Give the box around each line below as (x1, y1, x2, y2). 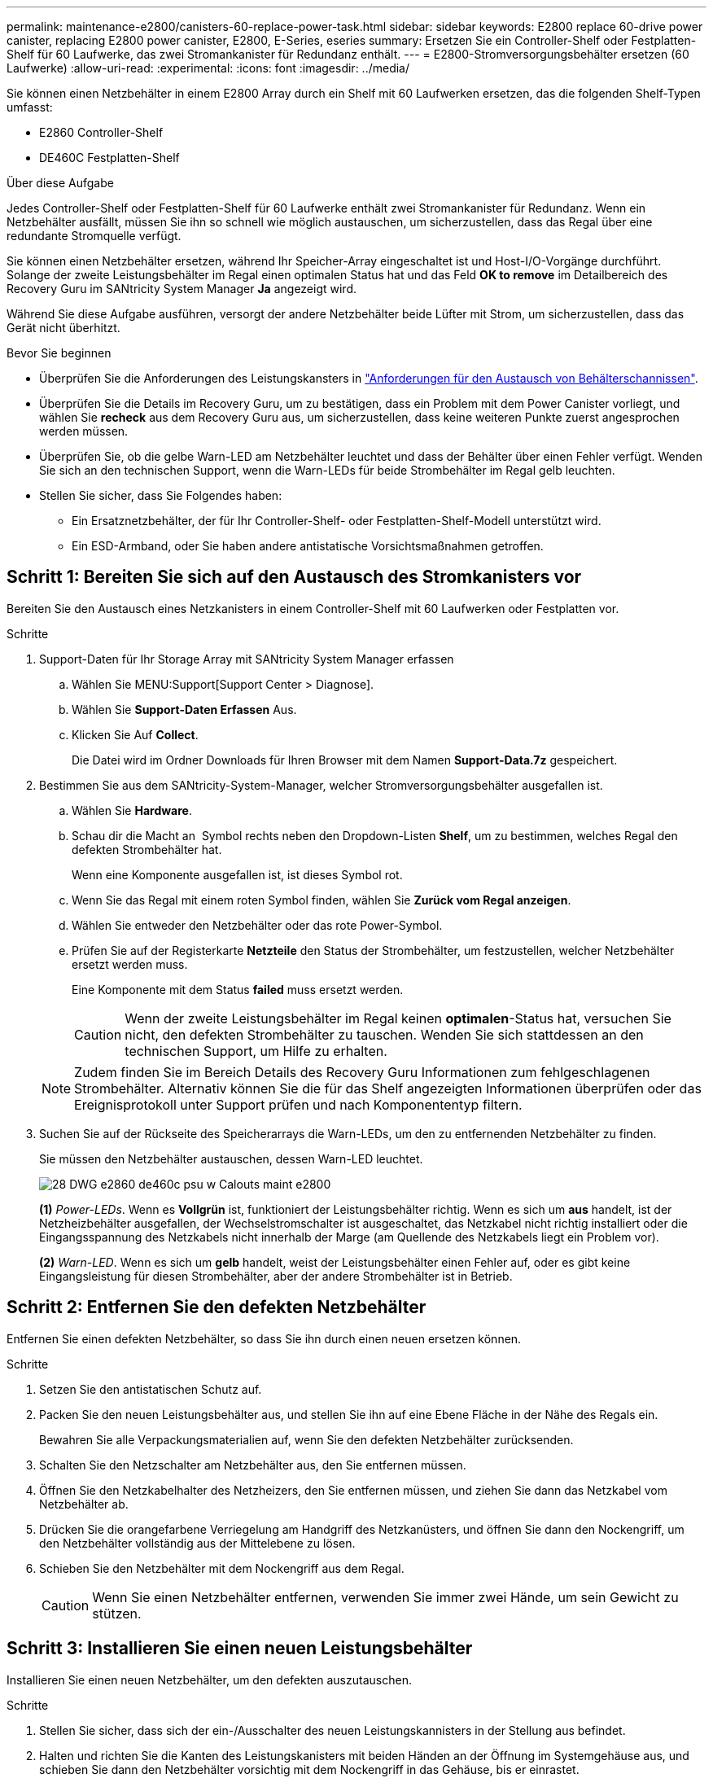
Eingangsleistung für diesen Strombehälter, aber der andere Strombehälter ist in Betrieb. (39, 1268, 513, 1283)
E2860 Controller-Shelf (39, 125, 164, 139)
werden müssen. (39, 424, 129, 438)
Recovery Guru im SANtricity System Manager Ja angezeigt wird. (7, 282, 357, 296)
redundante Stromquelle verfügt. (7, 229, 182, 243)
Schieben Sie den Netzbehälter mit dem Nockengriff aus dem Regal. (39, 1561, 405, 1575)
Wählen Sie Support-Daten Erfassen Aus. (72, 702, 297, 716)
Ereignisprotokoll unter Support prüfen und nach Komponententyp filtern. (74, 1096, 523, 1113)
